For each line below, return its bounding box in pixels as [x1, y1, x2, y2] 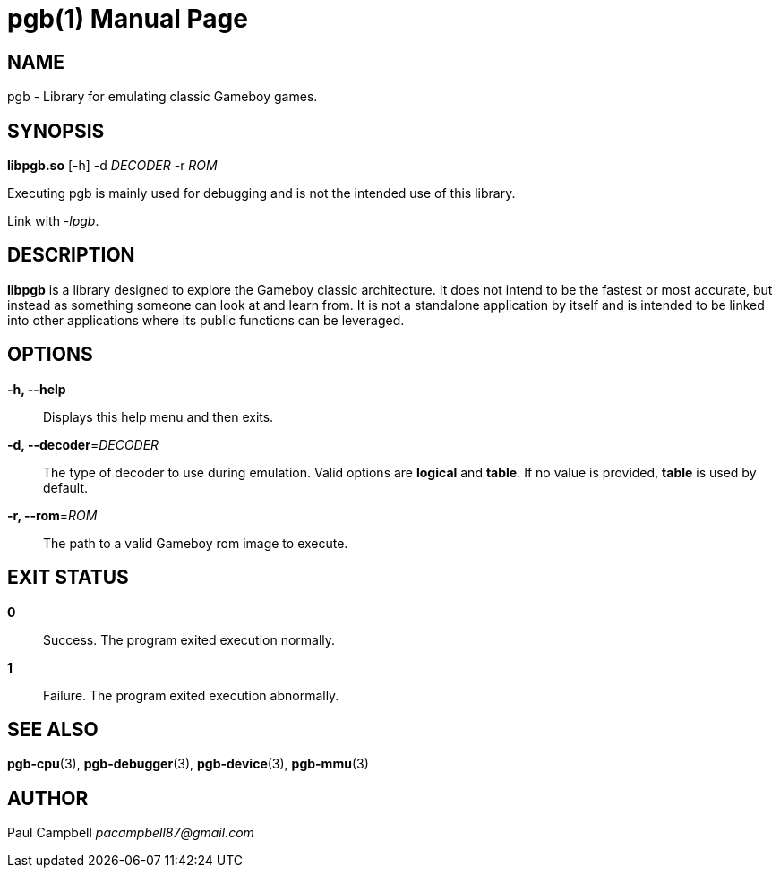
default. [43, 479, 89, 495]
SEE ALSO [7, 717, 99, 741]
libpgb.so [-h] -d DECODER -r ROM [7, 158, 218, 174]
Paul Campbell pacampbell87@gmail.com [7, 825, 254, 841]
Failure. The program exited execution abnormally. [43, 687, 339, 703]
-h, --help [7, 381, 66, 397]
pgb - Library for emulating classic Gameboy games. [7, 89, 318, 105]
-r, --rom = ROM [7, 507, 98, 523]
